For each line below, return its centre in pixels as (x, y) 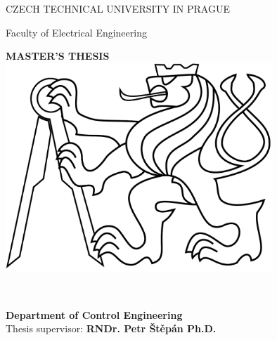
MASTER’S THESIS (58, 56)
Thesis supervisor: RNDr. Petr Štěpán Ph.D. (111, 328)
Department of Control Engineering (94, 314)
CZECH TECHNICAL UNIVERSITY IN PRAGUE (118, 8)
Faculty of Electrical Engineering (76, 32)
